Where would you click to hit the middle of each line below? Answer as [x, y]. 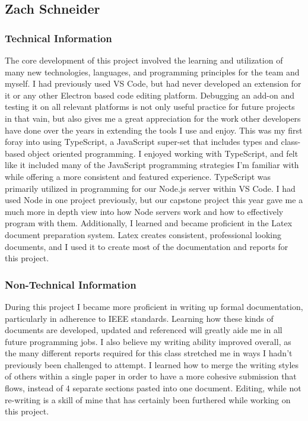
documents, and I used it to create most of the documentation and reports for [147, 246]
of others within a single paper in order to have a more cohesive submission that [151, 376]
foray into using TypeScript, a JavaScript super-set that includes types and [142, 142]
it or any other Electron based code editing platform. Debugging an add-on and [150, 95]
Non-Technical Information [71, 284]
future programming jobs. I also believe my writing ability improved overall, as [148, 341]
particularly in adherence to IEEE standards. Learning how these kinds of [139, 318]
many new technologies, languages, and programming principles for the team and [152, 72]
